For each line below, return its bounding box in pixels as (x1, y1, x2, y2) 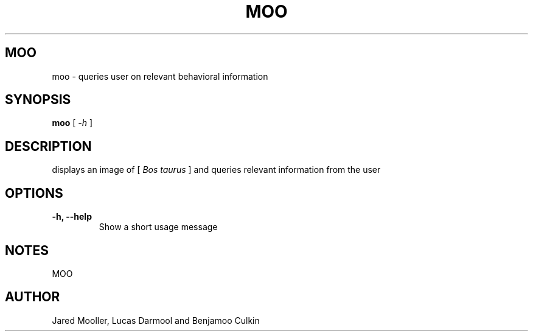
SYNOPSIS (5, 92, 71, 108)
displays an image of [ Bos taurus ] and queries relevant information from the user (52, 164, 381, 175)
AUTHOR (5, 289, 60, 305)
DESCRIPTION (5, 138, 92, 154)
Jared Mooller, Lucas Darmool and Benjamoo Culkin (52, 315, 260, 326)
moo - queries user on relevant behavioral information (52, 71, 268, 82)
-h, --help (52, 211, 92, 222)
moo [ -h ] (52, 117, 93, 128)
